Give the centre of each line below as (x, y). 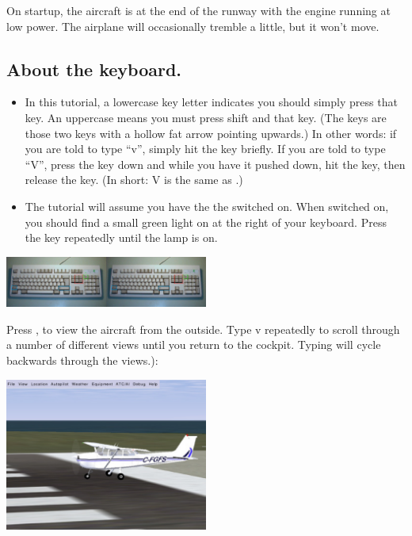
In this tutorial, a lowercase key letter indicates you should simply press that (211, 102)
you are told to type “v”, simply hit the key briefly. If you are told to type (205, 149)
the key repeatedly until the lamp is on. (121, 237)
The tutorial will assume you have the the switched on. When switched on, (207, 206)
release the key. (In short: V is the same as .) (134, 180)
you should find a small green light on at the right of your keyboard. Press (206, 222)
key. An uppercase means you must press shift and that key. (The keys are (206, 117)
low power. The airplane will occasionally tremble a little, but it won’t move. (193, 26)
